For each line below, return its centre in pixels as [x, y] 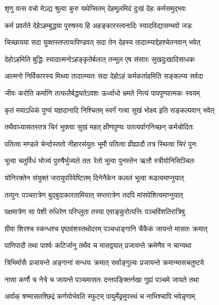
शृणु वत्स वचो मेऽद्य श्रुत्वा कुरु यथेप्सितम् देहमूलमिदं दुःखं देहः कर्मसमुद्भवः [95, 8]
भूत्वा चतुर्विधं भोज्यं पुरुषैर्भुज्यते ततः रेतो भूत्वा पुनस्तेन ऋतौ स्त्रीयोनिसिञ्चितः [100, 161]
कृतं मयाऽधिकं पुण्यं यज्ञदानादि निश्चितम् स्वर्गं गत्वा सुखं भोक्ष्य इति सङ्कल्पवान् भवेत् [109, 110]
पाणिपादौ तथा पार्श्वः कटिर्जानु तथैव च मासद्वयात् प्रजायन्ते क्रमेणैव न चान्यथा [98, 245]
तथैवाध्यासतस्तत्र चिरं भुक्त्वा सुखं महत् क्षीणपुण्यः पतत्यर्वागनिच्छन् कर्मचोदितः [99, 127]
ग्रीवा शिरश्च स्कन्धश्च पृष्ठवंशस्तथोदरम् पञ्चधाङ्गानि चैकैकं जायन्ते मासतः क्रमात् [106, 228]
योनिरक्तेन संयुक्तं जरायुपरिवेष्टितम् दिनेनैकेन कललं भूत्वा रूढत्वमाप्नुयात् [94, 177]
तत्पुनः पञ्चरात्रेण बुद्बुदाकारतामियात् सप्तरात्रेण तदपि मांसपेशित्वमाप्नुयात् [94, 194]
